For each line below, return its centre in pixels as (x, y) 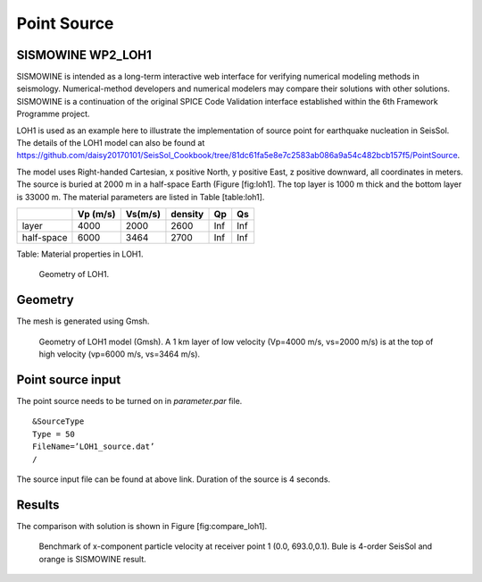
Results (38, 505)
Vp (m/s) (96, 214)
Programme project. (53, 114)
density (187, 214)
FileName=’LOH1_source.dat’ (94, 447)
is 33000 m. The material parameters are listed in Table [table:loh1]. (141, 197)
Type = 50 (54, 434)
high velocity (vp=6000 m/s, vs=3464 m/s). (120, 354)
